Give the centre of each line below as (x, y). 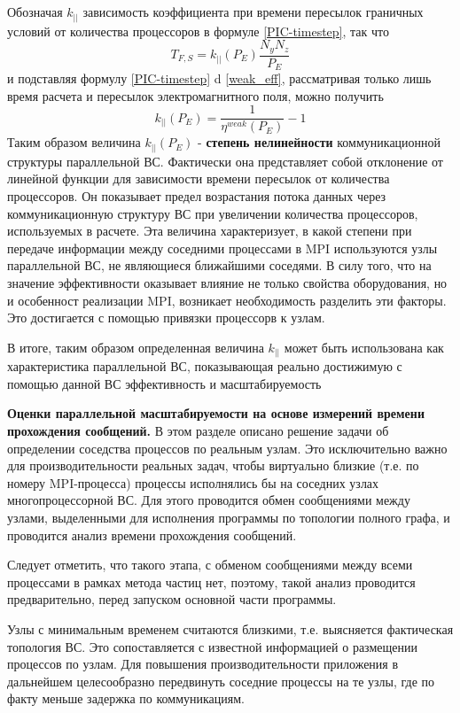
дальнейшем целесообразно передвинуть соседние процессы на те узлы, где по (221, 681)
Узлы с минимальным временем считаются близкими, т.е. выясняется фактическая (230, 628)
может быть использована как (364, 347)
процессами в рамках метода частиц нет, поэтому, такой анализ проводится (211, 581)
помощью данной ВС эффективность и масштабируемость (164, 383)
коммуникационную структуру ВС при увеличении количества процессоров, (213, 213)
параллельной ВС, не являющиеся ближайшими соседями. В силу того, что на (219, 265)
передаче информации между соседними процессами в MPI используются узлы (222, 248)
